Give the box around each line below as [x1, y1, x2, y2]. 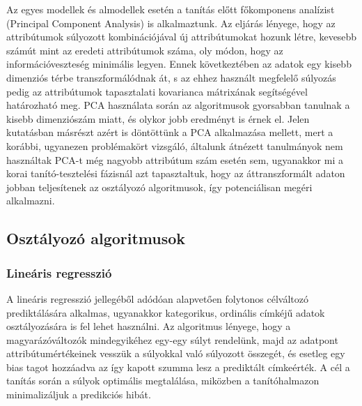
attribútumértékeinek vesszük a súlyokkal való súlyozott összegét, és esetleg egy [6, 346, 345, 361]
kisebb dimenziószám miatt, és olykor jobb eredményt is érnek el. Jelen [6, 111, 310, 126]
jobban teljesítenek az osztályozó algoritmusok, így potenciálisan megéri [6, 179, 313, 194]
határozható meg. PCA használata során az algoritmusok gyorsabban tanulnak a [6, 98, 350, 112]
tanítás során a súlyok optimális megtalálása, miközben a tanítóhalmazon [6, 373, 320, 388]
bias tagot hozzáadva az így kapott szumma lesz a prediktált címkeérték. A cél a [6, 359, 350, 374]
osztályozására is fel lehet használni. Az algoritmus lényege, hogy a [6, 319, 291, 333]
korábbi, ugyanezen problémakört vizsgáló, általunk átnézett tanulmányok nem [6, 138, 343, 153]
